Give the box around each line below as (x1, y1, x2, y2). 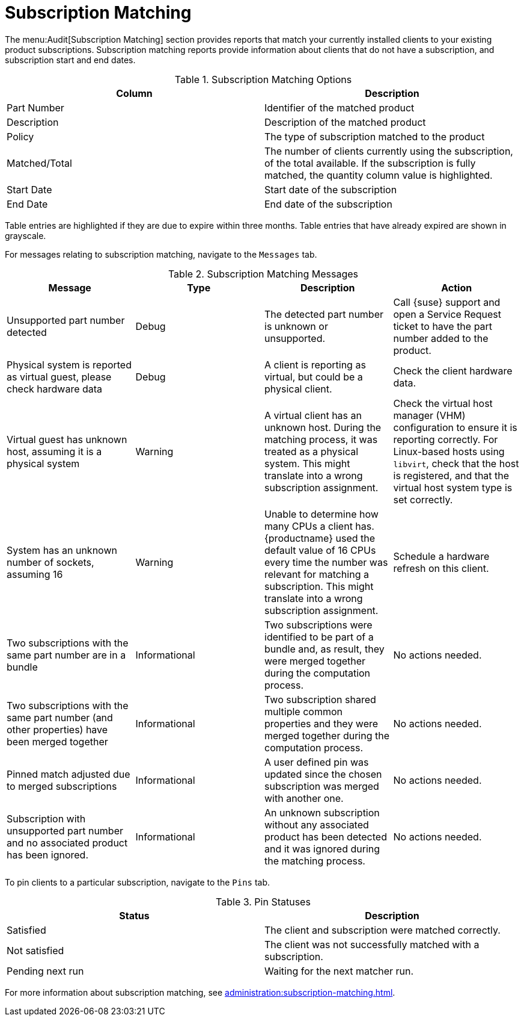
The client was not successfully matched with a (264, 938, 480, 951)
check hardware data (7, 382, 103, 395)
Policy (7, 130, 34, 143)
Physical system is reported (7, 358, 132, 371)
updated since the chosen (264, 768, 382, 780)
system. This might (264, 457, 350, 470)
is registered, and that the (393, 469, 510, 482)
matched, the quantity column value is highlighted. (264, 169, 493, 181)
